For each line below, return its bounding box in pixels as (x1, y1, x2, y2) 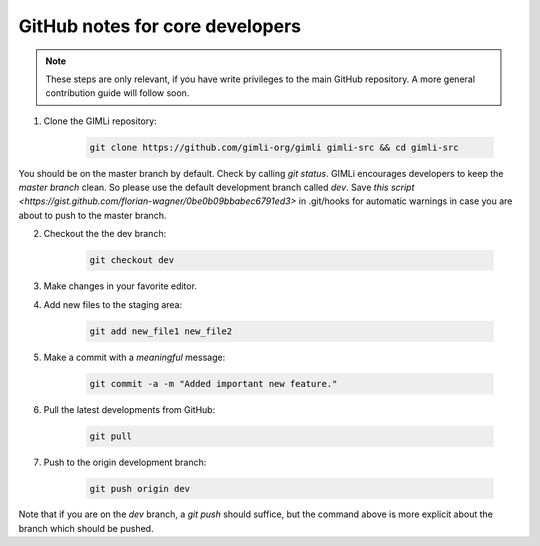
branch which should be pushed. (18, 522, 154, 534)
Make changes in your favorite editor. (43, 280, 197, 292)
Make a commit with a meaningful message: (43, 351, 226, 363)
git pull (89, 430, 133, 442)
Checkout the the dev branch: (43, 228, 167, 240)
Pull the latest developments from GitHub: (43, 403, 216, 415)
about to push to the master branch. (18, 209, 167, 221)
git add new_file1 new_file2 (89, 325, 233, 337)
